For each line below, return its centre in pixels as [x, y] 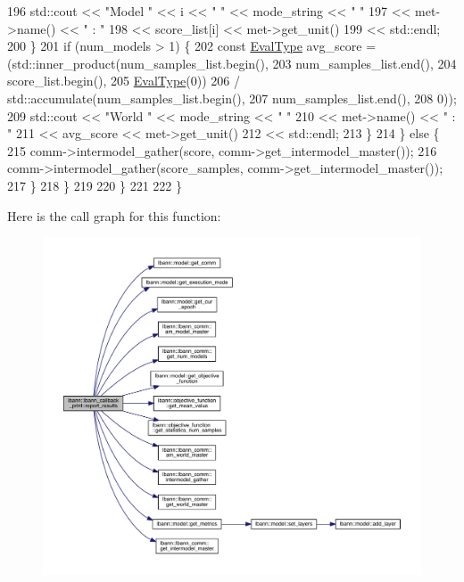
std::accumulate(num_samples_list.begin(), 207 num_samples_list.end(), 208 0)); [232, 98]
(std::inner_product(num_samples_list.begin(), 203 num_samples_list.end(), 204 [232, 63]
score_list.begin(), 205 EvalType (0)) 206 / [124, 81]
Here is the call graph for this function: [114, 215]
